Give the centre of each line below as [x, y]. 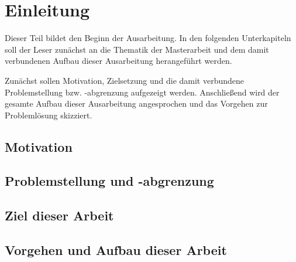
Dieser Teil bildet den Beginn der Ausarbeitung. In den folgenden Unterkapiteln [148, 38]
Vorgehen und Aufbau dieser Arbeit [116, 250]
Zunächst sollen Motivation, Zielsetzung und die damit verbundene [125, 80]
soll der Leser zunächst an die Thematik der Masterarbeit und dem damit [137, 49]
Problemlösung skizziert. [49, 115]
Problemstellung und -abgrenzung [109, 181]
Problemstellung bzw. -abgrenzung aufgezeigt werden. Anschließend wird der [142, 92]
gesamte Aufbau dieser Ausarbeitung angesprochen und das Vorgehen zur [136, 103]
